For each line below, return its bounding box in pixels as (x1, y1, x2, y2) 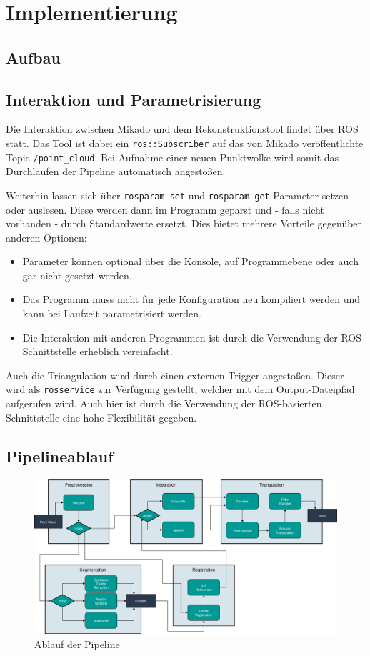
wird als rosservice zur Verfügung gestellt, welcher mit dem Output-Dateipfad (6, 382, 355, 397)
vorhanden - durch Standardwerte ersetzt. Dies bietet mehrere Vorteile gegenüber (6, 216, 362, 231)
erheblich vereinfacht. (79, 344, 173, 359)
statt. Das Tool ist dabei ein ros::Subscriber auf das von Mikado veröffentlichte (6, 135, 364, 150)
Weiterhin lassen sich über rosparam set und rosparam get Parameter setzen (6, 187, 349, 202)
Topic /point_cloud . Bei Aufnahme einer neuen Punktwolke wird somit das (6, 149, 339, 164)
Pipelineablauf (6, 444, 114, 467)
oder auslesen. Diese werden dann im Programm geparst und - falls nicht (6, 202, 324, 217)
